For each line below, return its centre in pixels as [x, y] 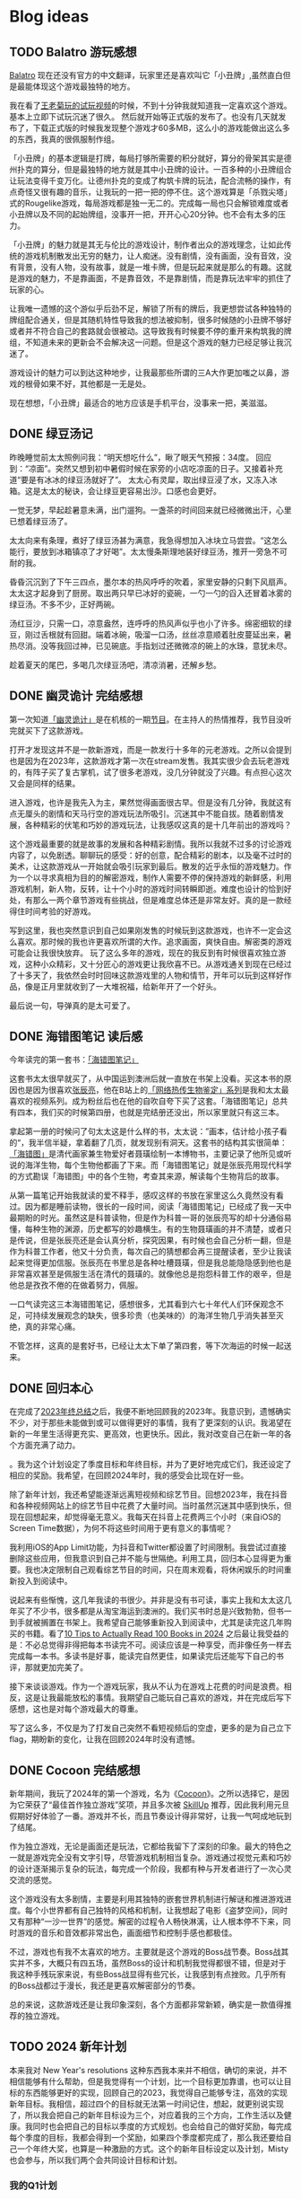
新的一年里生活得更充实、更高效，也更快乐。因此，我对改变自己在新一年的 [146, 1434]
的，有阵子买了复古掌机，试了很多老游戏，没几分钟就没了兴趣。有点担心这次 [150, 772]
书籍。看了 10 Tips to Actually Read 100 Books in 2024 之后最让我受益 [153, 1634]
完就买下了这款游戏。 [48, 730]
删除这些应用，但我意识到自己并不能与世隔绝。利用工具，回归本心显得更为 [146, 1559]
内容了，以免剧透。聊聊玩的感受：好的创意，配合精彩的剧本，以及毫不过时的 [150, 855]
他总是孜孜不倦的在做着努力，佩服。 [76, 1285]
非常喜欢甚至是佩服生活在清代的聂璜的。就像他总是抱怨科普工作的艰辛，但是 [150, 1274]
